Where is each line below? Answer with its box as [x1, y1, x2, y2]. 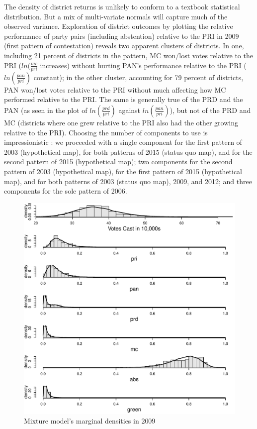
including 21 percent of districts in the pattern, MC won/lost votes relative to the [4, 50, 253, 60]
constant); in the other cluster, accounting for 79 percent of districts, [33, 72, 244, 82]
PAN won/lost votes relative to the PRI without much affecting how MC [4, 84, 226, 95]
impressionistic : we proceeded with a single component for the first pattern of [4, 137, 242, 147]
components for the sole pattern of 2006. [4, 186, 127, 196]
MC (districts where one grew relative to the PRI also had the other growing [4, 117, 238, 128]
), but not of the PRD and [170, 105, 251, 115]
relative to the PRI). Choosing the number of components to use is [4, 127, 208, 137]
